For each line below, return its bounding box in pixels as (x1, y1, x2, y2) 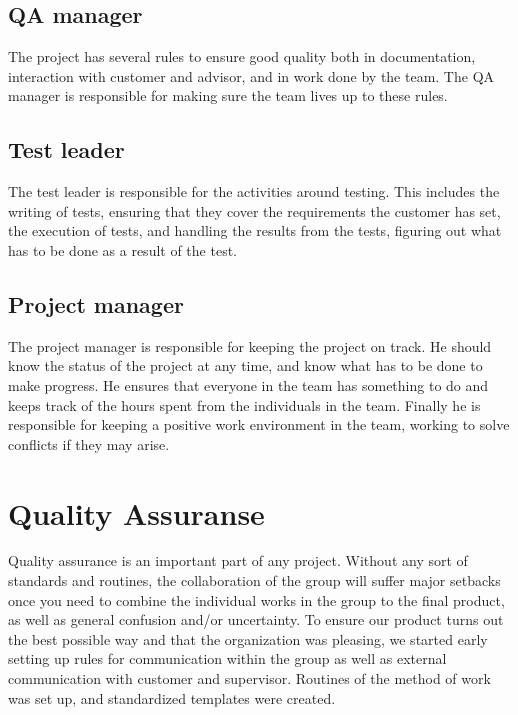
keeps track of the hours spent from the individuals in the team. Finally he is (8, 394, 481, 415)
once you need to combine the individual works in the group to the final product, (8, 589, 505, 610)
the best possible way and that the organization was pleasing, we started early (8, 628, 488, 649)
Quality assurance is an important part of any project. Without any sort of (8, 550, 468, 571)
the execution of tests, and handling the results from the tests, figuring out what (8, 220, 502, 241)
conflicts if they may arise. (8, 433, 170, 454)
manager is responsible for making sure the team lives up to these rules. (8, 85, 448, 106)
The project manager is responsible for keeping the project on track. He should (8, 335, 492, 356)
